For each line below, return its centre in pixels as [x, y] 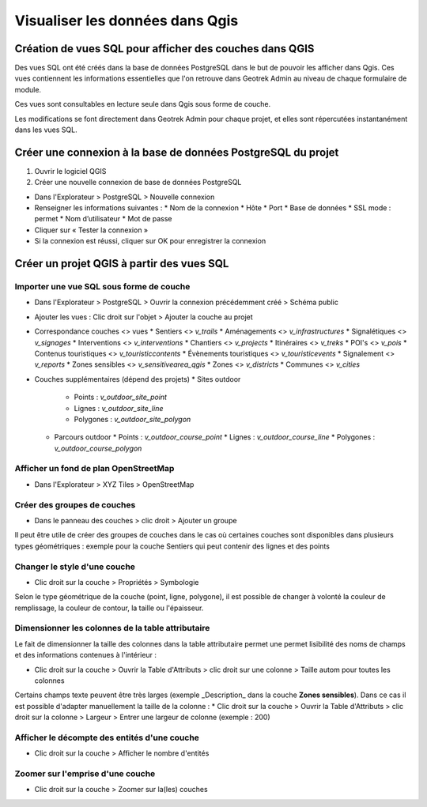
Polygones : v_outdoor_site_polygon [132, 419]
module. [28, 89]
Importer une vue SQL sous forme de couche [102, 287]
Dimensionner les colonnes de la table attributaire [112, 628]
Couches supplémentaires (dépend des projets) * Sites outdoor [138, 379]
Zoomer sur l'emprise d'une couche [85, 774]
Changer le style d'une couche [75, 567]
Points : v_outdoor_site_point [121, 397]
